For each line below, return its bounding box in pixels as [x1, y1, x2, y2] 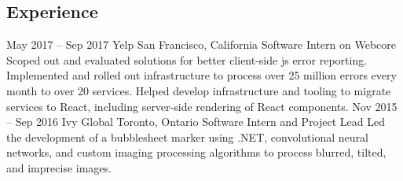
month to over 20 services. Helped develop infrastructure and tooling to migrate [6, 82, 391, 98]
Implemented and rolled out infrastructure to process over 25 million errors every [6, 67, 397, 83]
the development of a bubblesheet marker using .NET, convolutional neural [6, 128, 368, 145]
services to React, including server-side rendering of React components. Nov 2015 [6, 98, 398, 114]
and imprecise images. [6, 159, 112, 175]
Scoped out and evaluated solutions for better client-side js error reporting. [6, 51, 368, 68]
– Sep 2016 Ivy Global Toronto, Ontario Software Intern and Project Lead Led [6, 113, 386, 130]
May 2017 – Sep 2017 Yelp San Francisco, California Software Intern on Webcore [6, 36, 396, 53]
